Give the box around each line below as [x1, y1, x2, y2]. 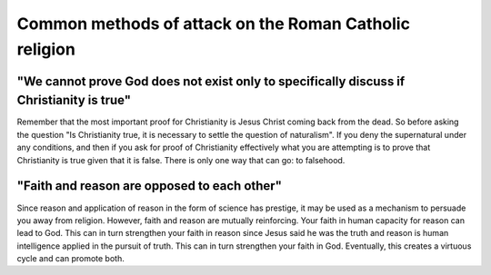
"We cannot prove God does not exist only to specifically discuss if [16, 74, 406, 89]
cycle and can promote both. [16, 253, 125, 264]
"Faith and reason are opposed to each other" [16, 178, 282, 194]
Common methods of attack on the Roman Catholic [16, 14, 411, 34]
